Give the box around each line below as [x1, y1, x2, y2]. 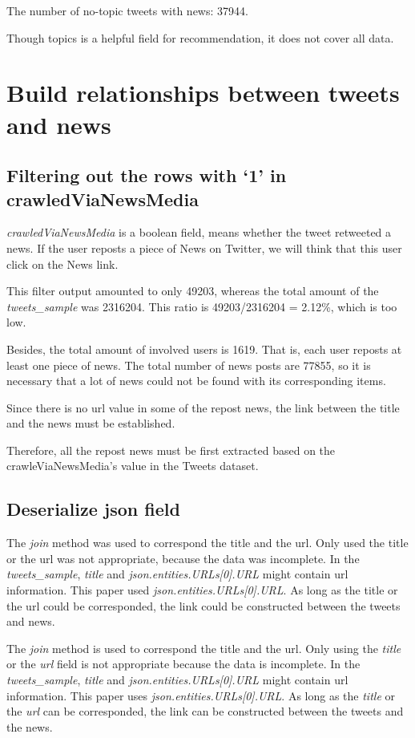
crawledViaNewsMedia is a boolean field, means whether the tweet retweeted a [6, 224, 392, 241]
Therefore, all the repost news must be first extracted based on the [6, 441, 336, 458]
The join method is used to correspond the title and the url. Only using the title [6, 639, 401, 656]
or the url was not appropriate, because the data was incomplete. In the [6, 549, 360, 566]
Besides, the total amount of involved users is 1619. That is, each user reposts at [6, 340, 402, 357]
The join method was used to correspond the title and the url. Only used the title [6, 534, 409, 551]
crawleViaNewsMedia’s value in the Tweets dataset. [6, 457, 259, 474]
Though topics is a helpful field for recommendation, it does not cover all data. [6, 29, 394, 46]
